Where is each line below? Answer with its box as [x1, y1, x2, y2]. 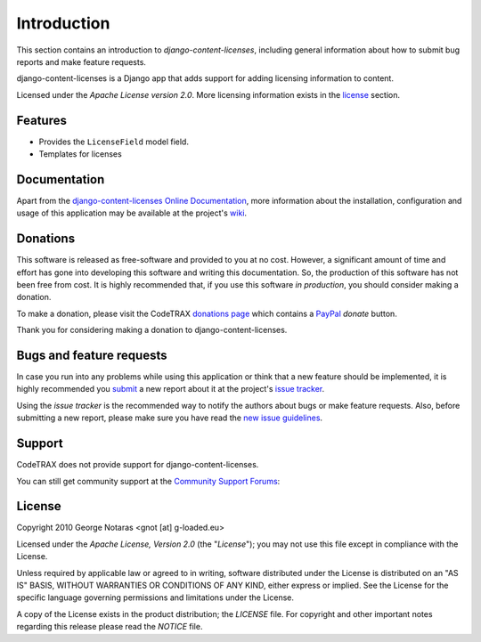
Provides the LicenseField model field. [38, 136, 189, 147]
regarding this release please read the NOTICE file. [16, 622, 203, 632]
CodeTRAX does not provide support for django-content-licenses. [16, 459, 259, 470]
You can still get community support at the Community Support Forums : [16, 475, 281, 486]
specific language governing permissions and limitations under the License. [16, 592, 294, 603]
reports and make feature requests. [16, 56, 147, 67]
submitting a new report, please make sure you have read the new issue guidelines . [16, 412, 323, 423]
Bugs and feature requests [16, 347, 167, 362]
